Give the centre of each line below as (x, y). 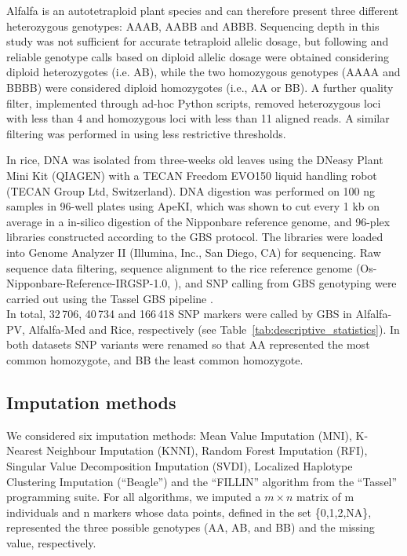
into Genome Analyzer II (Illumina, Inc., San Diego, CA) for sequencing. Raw (194, 252)
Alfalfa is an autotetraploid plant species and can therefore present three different (203, 10)
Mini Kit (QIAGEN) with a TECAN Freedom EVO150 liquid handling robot (192, 175)
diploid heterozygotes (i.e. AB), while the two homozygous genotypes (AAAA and (203, 72)
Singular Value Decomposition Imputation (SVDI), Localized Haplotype (180, 466)
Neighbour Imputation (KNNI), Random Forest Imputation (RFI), (207, 450)
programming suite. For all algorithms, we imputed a (134, 497)
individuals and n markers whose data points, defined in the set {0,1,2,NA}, (189, 512)
